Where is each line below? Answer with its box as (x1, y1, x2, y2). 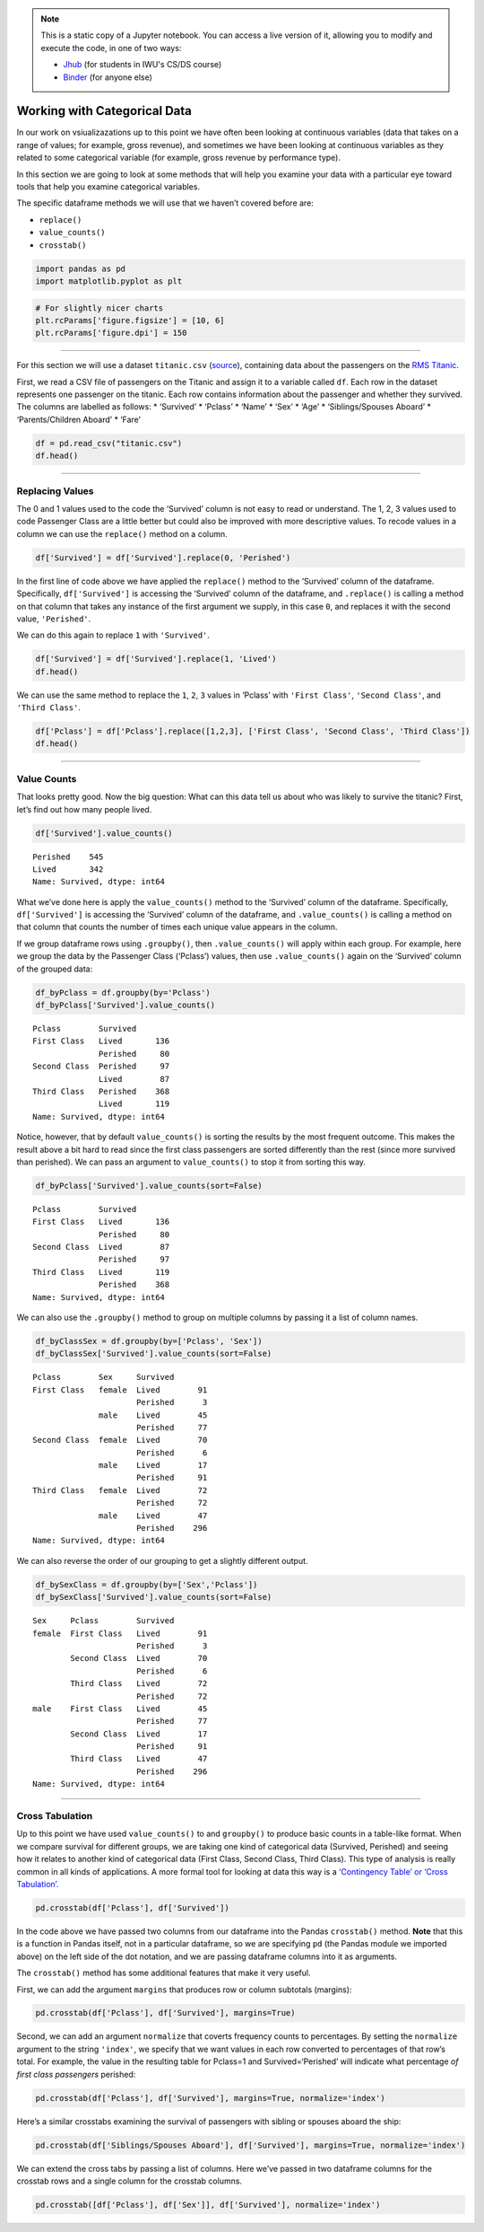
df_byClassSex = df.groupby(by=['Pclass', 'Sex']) (35, 1336, 264, 1346)
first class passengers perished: (16, 2069, 136, 2079)
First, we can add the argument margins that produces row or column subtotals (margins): (16, 1984, 352, 1995)
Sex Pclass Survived (32, 1616, 175, 1626)
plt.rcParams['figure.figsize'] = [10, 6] (35, 315, 225, 325)
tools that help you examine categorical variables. (16, 181, 201, 192)
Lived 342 (32, 864, 104, 874)
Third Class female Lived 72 (32, 1485, 208, 1495)
